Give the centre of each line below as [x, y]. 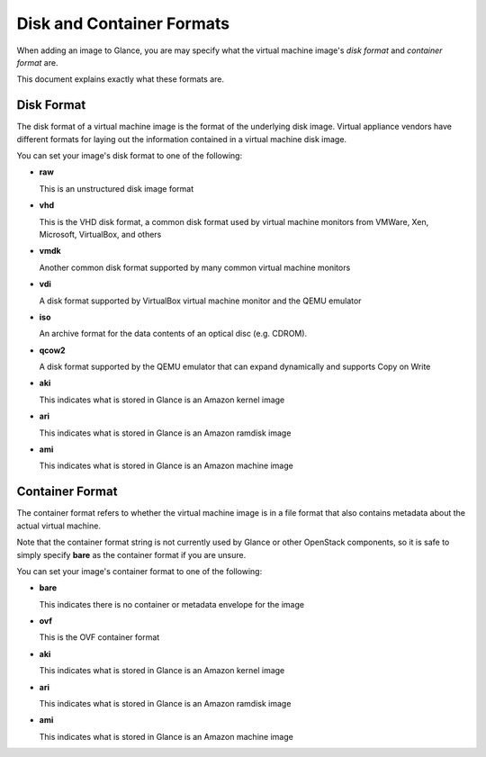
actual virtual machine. [58, 526]
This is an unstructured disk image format [116, 188]
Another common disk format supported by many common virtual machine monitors [195, 267]
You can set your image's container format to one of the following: [139, 571]
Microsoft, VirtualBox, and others [100, 234]
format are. [37, 62]
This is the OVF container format [99, 637]
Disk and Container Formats [123, 23]
